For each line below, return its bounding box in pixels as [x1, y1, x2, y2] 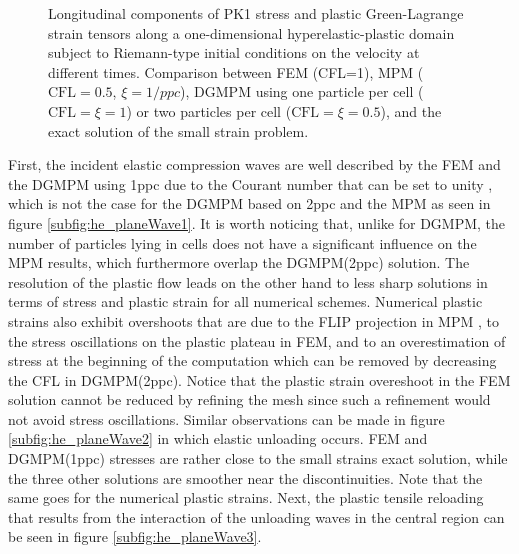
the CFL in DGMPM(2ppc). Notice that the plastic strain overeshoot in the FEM [8, 369, 511, 390]
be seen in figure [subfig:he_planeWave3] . [8, 526, 262, 547]
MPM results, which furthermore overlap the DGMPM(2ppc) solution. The [8, 252, 470, 273]
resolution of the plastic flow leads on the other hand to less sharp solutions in [8, 271, 488, 292]
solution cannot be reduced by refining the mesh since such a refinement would [8, 389, 491, 410]
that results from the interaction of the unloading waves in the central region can [8, 506, 505, 527]
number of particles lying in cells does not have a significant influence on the [8, 232, 477, 253]
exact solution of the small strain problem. [48, 120, 309, 141]
